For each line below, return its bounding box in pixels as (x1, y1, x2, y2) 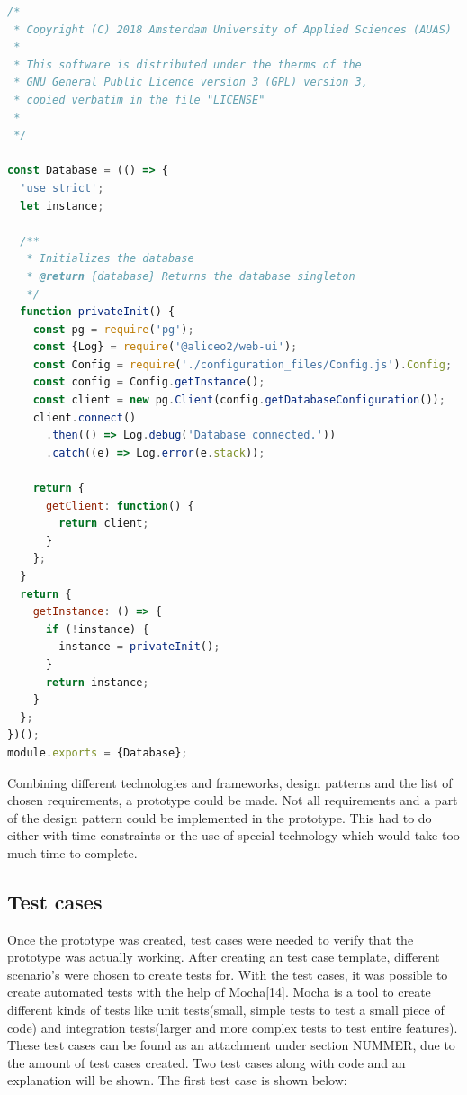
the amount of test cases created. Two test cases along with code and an (7, 1053, 406, 1072)
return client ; (58, 517, 149, 530)
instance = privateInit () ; (58, 640, 220, 654)
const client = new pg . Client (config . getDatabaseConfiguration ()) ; (32, 394, 445, 407)
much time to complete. (7, 843, 138, 862)
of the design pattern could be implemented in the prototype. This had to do (7, 808, 432, 827)
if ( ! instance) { (45, 622, 149, 636)
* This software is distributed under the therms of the (13, 58, 362, 71)
